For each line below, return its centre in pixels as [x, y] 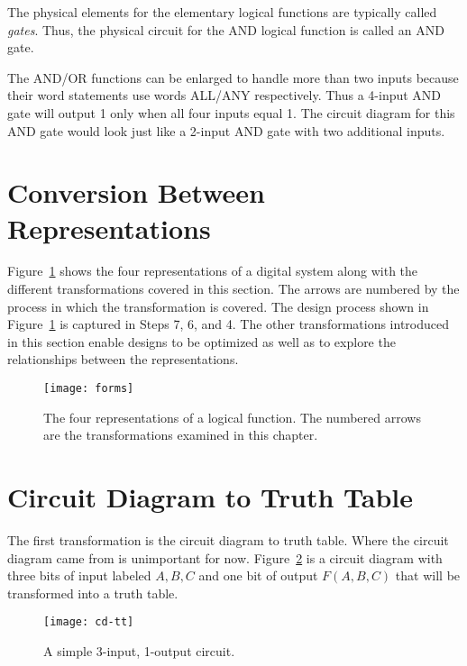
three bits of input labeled [79, 575]
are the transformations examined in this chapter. [181, 435]
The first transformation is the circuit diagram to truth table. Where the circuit [228, 540]
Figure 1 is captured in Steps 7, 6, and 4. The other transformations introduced [229, 324]
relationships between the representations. [123, 359]
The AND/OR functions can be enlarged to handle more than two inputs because [233, 77]
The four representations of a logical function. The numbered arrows [232, 417]
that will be [428, 575]
